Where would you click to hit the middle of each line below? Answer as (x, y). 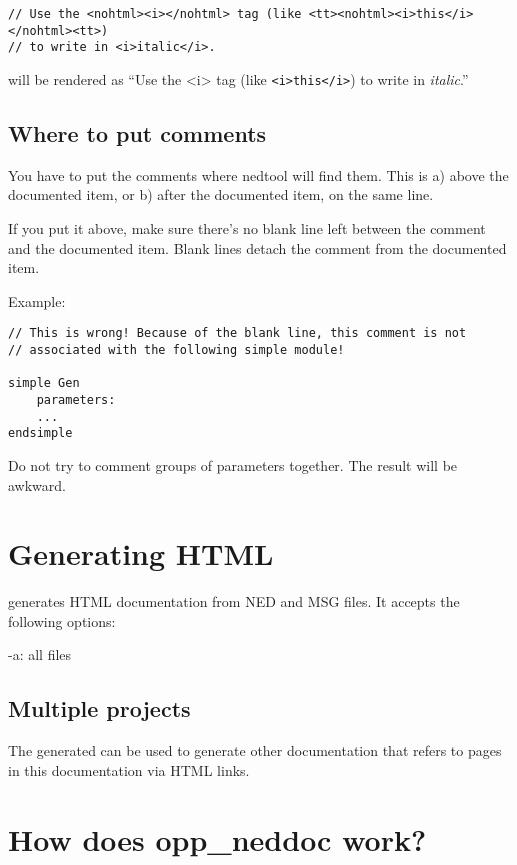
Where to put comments (137, 133)
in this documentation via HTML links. (129, 769)
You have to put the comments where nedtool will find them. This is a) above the (258, 174)
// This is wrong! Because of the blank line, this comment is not (237, 333)
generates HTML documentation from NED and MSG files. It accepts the (234, 601)
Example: (37, 300)
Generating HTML (141, 553)
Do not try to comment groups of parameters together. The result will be (233, 464)
